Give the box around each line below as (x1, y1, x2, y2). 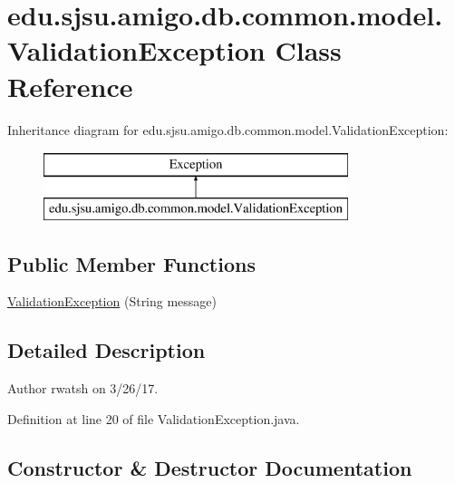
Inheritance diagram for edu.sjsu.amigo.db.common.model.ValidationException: (7, 120, 449, 139)
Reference (7, 67, 133, 104)
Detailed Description (7, 336, 206, 364)
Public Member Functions (7, 249, 256, 277)
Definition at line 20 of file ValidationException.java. (7, 409, 300, 428)
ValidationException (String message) (7, 292, 218, 311)
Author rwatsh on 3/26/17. (7, 379, 159, 398)
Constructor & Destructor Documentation (7, 453, 412, 481)
